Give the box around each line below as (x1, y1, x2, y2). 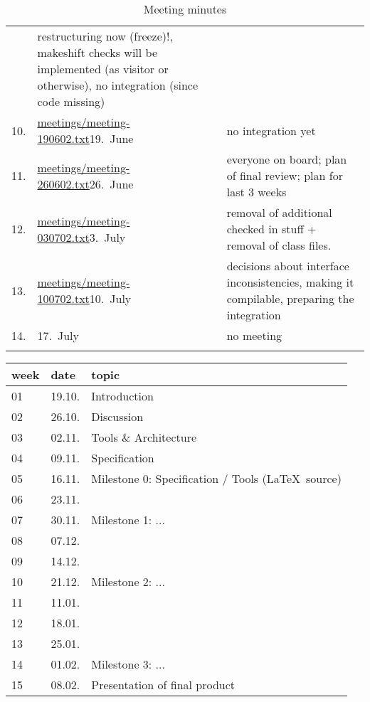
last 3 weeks (226, 184, 287, 200)
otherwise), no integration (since (37, 77, 199, 93)
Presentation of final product (91, 676, 236, 693)
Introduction (91, 388, 154, 404)
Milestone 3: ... (91, 656, 165, 672)
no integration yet (226, 122, 316, 139)
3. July (89, 228, 126, 245)
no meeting (226, 327, 282, 344)
